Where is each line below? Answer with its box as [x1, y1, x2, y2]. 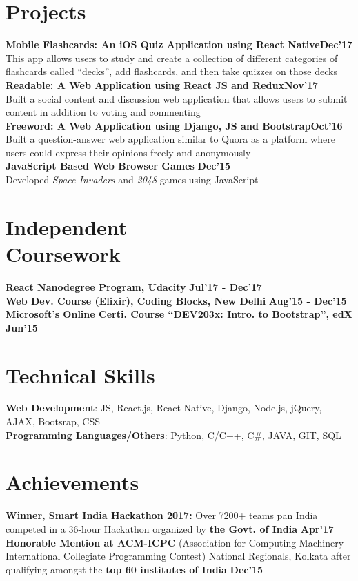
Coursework [6, 240, 121, 268]
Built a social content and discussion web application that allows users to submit [6, 91, 348, 105]
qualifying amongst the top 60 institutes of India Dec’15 [6, 562, 263, 576]
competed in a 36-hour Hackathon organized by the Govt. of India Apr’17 [6, 521, 335, 536]
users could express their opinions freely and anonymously [6, 145, 251, 159]
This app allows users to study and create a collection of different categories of [6, 50, 338, 65]
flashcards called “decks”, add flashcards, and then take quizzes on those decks [6, 64, 337, 79]
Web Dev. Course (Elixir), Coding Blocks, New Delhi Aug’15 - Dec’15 [6, 293, 347, 307]
